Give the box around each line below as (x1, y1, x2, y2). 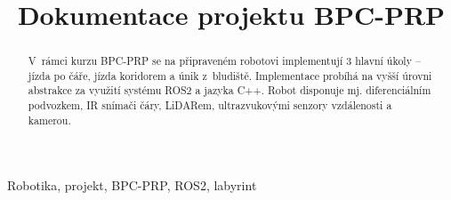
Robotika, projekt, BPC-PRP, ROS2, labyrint (7, 176, 257, 195)
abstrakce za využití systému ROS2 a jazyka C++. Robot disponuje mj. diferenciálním (28, 83, 431, 98)
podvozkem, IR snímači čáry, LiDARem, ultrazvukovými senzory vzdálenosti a (28, 98, 392, 113)
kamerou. (28, 112, 71, 127)
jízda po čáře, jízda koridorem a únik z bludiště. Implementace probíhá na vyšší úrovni (28, 68, 432, 83)
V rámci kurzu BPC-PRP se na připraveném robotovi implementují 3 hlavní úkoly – (28, 53, 421, 68)
